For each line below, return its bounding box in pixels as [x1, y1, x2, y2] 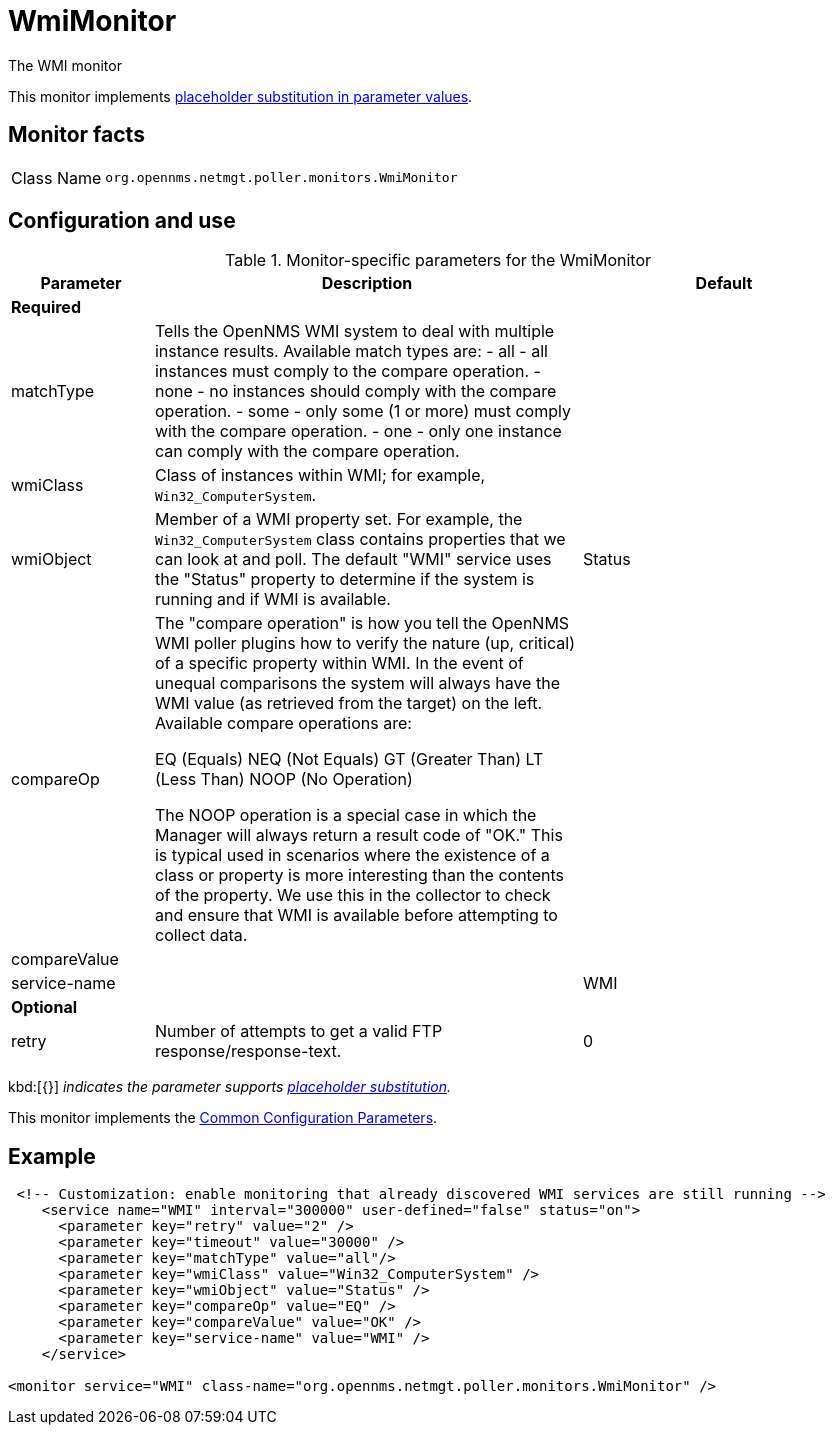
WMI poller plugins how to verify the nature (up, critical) [154, 633, 575, 654]
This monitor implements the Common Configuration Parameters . [8, 1109, 438, 1127]
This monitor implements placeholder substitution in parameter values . [8, 87, 473, 105]
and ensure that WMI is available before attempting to [154, 905, 558, 926]
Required [11, 297, 81, 318]
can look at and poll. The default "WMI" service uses [154, 549, 552, 570]
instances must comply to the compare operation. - [154, 361, 541, 382]
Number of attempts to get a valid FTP [154, 1021, 443, 1042]
